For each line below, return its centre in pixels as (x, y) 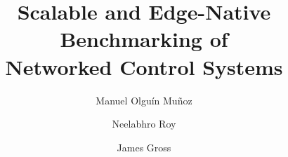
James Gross (144, 147)
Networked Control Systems (144, 66)
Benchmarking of (144, 39)
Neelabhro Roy (144, 124)
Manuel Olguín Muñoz (144, 100)
